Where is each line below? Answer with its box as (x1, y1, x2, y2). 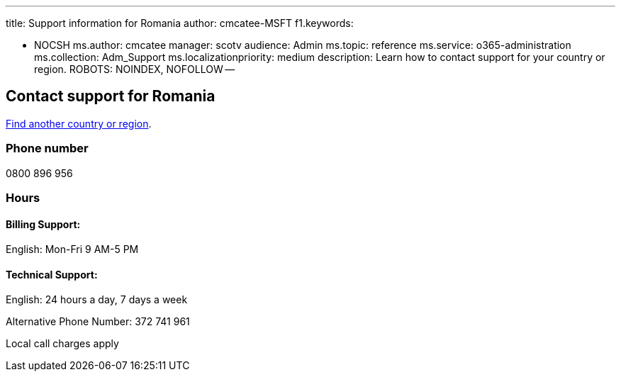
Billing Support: (6, 218, 81, 230)
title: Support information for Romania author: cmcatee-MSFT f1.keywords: (6, 17, 354, 29)
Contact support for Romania (6, 87, 216, 106)
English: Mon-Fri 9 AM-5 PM (6, 243, 139, 256)
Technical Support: (6, 268, 98, 281)
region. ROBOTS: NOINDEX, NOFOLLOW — (34, 63, 235, 75)
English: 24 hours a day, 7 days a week (6, 293, 188, 306)
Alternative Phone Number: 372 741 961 (6, 315, 190, 328)
